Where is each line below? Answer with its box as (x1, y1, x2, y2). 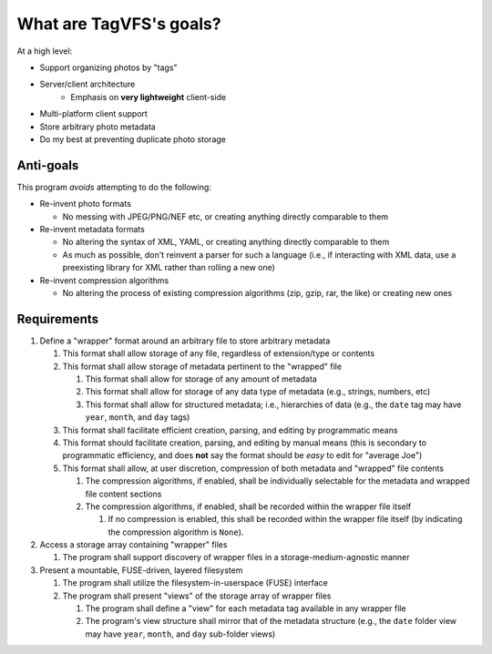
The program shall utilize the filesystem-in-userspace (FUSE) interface (62, 577, 328, 588)
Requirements (16, 311, 99, 327)
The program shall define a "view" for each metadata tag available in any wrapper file (85, 603, 406, 614)
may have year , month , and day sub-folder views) (85, 628, 276, 639)
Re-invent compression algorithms (39, 274, 169, 286)
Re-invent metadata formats (39, 223, 145, 234)
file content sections (85, 488, 162, 499)
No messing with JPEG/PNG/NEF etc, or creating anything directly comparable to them (62, 210, 389, 222)
